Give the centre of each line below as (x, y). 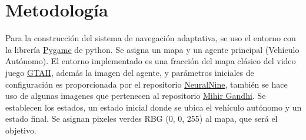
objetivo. (21, 130)
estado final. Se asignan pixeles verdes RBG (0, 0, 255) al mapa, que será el (142, 119)
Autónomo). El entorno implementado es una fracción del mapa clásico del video (151, 61)
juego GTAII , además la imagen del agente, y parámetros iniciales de (130, 72)
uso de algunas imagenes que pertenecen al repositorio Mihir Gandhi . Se (136, 96)
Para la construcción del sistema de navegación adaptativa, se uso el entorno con (151, 38)
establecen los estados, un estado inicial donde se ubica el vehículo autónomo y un (154, 107)
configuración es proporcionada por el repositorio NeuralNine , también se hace (147, 84)
